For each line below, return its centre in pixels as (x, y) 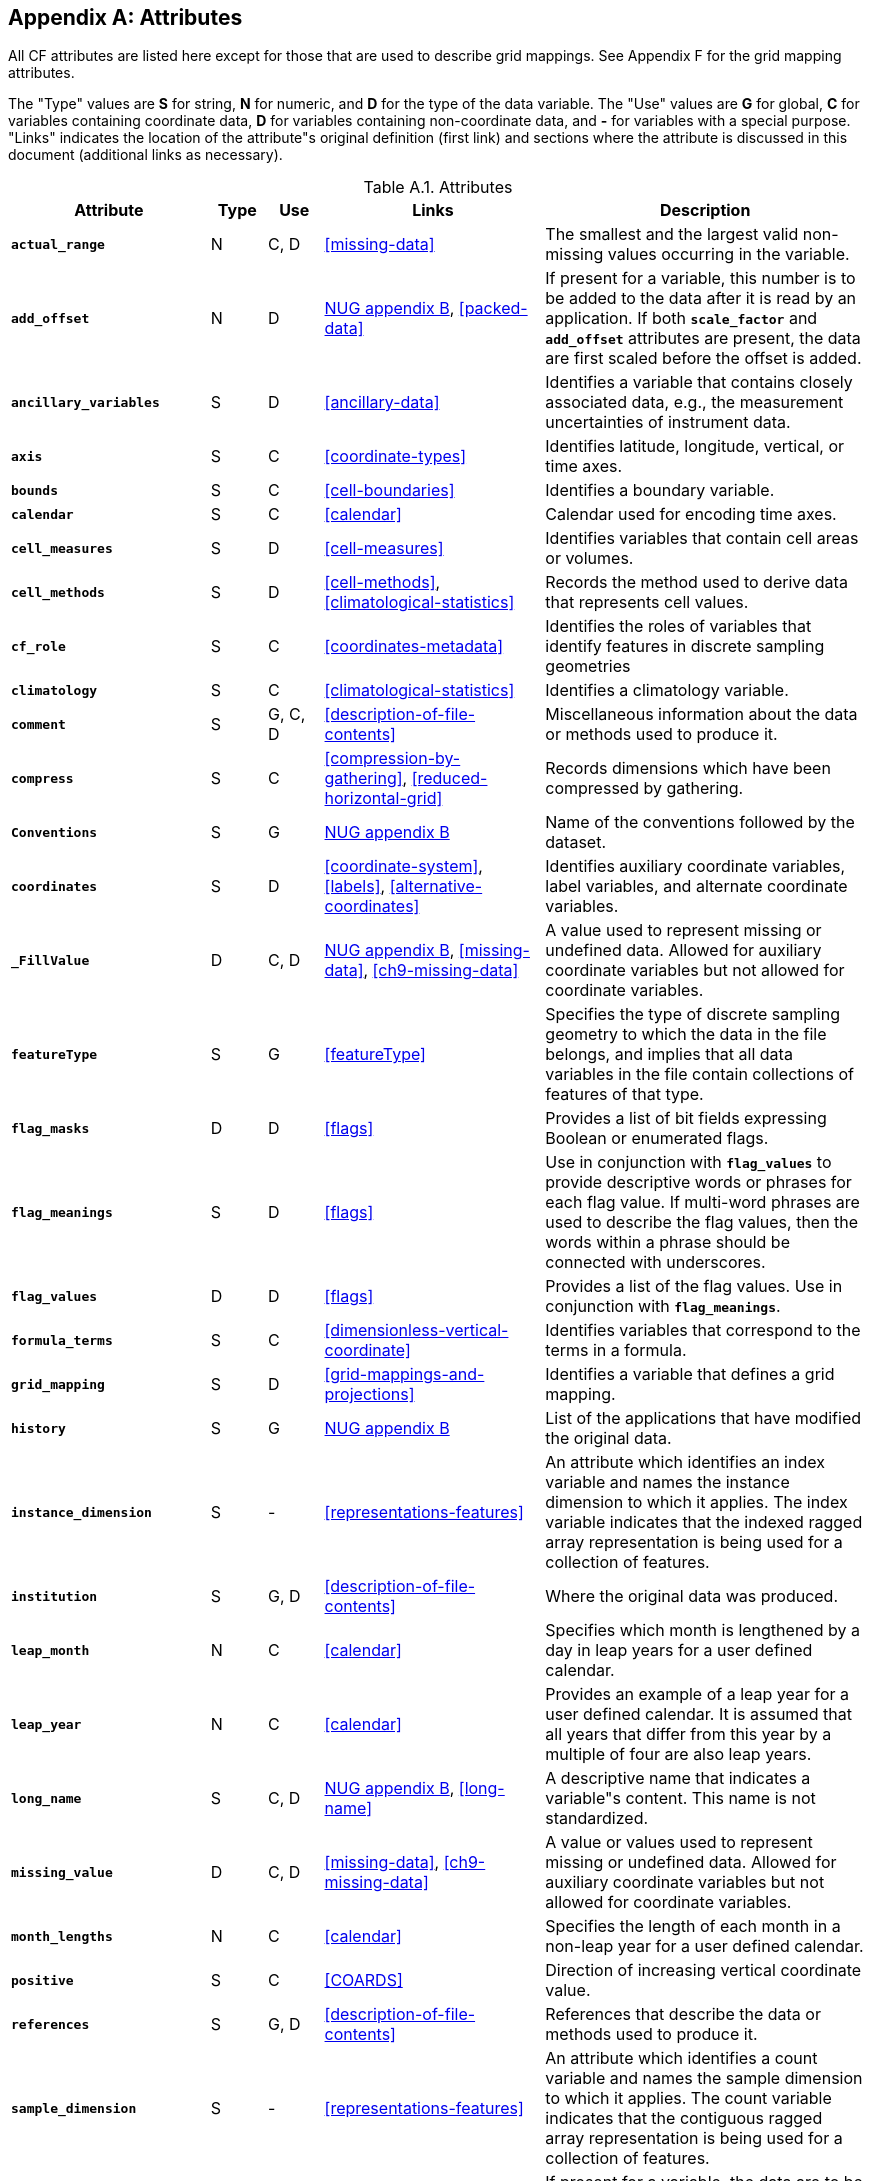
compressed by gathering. (644, 788)
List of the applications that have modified (703, 1418)
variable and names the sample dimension (704, 2078)
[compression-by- (392, 758)
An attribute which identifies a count (681, 2058)
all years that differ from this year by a (688, 1734)
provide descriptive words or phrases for (698, 1182)
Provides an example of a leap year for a (697, 1694)
